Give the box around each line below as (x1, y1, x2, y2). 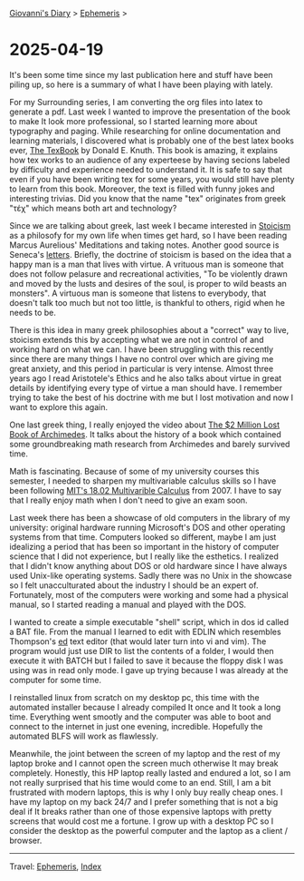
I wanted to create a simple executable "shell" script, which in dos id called (9, 616, 290, 627)
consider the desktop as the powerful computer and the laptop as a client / (9, 825, 288, 836)
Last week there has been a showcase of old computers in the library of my (9, 512, 291, 523)
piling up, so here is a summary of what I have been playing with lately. (9, 79, 273, 90)
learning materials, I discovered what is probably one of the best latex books (9, 135, 294, 146)
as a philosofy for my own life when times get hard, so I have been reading (9, 230, 288, 240)
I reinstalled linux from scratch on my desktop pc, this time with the (9, 691, 260, 702)
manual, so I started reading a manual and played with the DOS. (9, 599, 247, 610)
